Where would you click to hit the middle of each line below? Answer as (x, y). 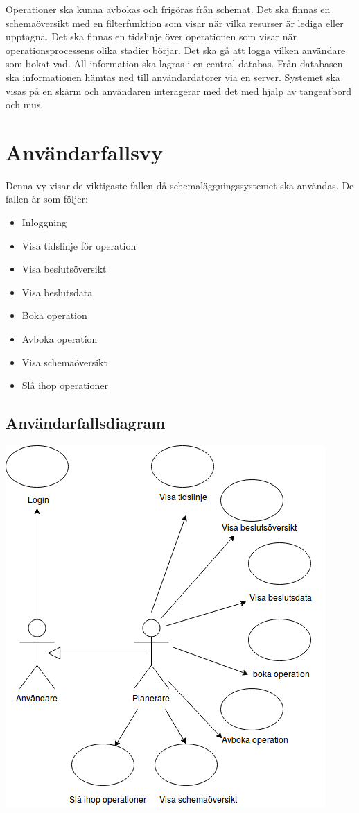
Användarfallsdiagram (86, 423)
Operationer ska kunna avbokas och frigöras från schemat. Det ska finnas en (168, 9)
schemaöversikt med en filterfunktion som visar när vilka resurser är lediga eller (175, 23)
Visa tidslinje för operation (79, 245)
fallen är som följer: (47, 199)
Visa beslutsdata (57, 292)
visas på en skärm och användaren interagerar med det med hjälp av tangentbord (179, 91)
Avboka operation (60, 339)
